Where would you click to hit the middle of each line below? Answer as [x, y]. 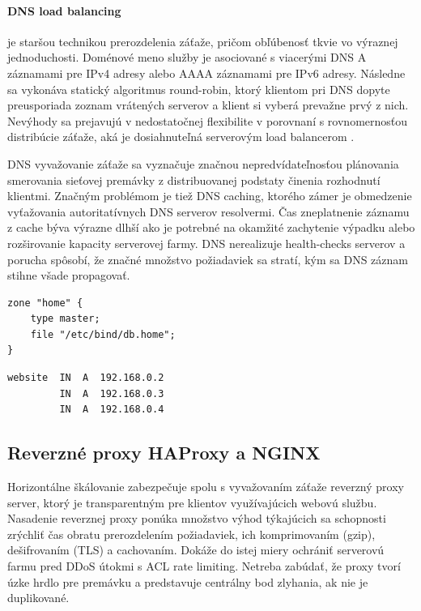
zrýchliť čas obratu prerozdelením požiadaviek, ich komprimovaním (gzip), [191, 534]
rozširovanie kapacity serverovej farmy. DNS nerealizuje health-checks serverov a [206, 243]
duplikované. [38, 598]
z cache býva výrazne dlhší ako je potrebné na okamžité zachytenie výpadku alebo [211, 227]
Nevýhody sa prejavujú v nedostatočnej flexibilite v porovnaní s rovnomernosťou [208, 120]
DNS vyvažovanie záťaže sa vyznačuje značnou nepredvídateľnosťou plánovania [203, 163]
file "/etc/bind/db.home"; [103, 334]
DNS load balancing [64, 10]
